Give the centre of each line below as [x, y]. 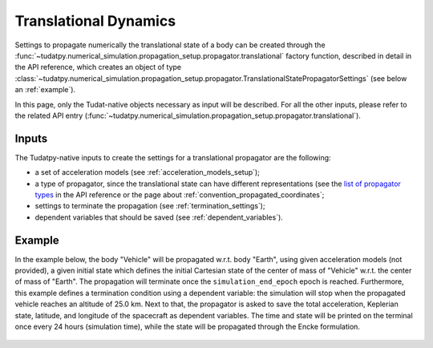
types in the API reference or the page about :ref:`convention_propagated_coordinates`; [180, 194]
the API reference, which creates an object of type [98, 67]
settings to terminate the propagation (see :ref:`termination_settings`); [150, 206]
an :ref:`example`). [45, 90]
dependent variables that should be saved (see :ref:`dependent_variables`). [159, 217]
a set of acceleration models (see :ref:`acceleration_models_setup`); [148, 172]
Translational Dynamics [95, 21]
